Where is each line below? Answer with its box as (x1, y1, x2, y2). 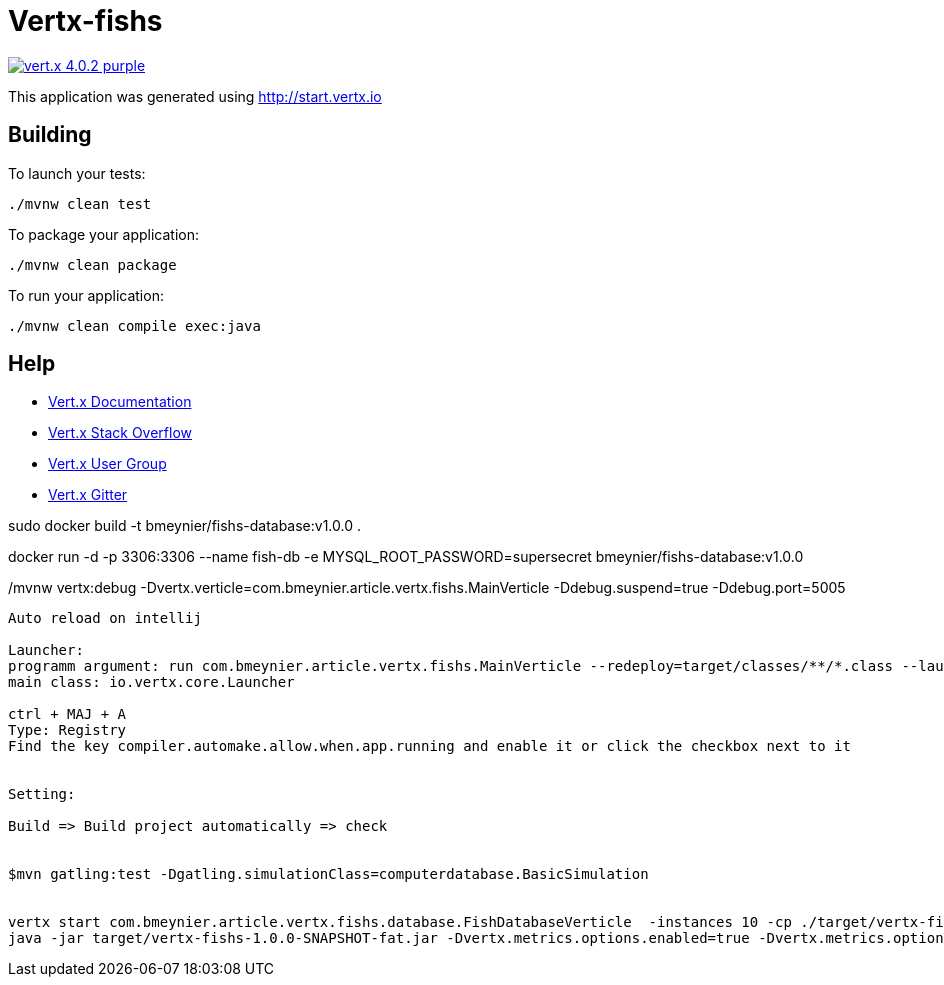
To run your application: (8, 286, 164, 304)
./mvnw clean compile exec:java (8, 317, 261, 334)
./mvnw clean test (8, 195, 152, 212)
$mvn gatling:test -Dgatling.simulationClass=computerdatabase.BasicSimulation (8, 866, 649, 883)
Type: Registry (8, 722, 127, 739)
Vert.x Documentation (48, 393, 192, 411)
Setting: (8, 786, 76, 803)
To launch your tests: (8, 164, 146, 182)
